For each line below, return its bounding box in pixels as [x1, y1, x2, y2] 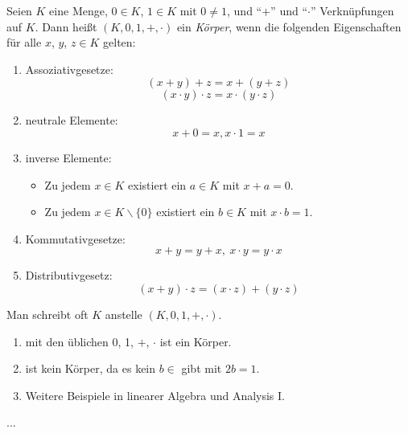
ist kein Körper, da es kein [25, 360, 156, 377]
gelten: [103, 34, 136, 51]
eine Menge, [49, 2, 108, 18]
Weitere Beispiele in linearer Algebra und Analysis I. [25, 386, 285, 403]
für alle [6, 34, 42, 51]
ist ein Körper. [159, 333, 232, 349]
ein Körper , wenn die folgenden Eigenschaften [176, 18, 402, 35]
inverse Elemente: [25, 149, 112, 165]
